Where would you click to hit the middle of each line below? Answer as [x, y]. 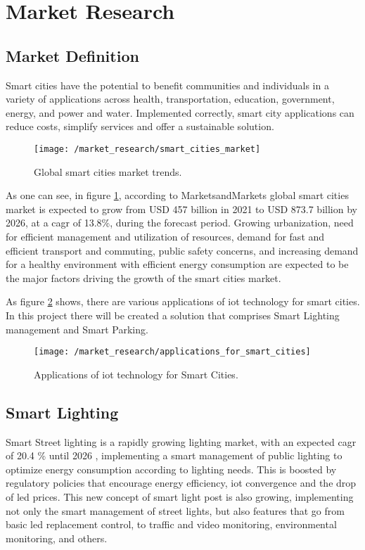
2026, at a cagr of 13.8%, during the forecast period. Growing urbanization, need [180, 223]
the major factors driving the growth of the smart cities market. [143, 277]
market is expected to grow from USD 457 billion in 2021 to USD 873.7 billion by [181, 209]
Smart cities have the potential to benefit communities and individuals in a [167, 85]
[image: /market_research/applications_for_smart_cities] [172, 352]
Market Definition [72, 55]
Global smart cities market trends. [108, 171]
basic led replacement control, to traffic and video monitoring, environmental [171, 524]
